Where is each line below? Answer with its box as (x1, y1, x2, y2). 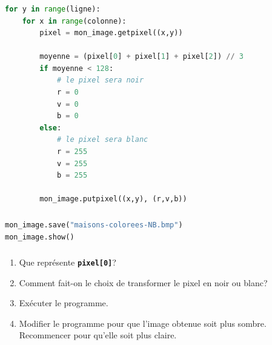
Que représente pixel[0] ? (19, 256, 116, 269)
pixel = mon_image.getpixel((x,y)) (39, 28, 183, 38)
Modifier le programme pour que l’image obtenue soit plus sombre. (19, 317, 267, 329)
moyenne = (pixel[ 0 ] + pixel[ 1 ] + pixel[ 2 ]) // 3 (39, 52, 244, 61)
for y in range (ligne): (5, 4, 101, 13)
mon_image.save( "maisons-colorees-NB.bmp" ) (5, 220, 183, 229)
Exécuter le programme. (19, 296, 108, 309)
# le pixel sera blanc (56, 135, 148, 144)
